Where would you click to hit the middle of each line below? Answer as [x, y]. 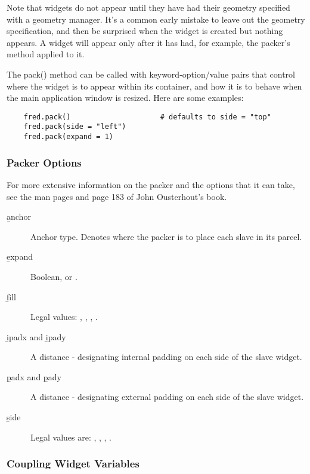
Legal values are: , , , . [71, 437]
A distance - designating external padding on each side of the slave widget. [167, 397]
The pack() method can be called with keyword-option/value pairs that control [151, 74]
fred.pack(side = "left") [75, 127]
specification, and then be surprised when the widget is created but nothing [145, 31]
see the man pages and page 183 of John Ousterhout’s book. [117, 196]
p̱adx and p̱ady [34, 376]
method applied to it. [46, 54]
